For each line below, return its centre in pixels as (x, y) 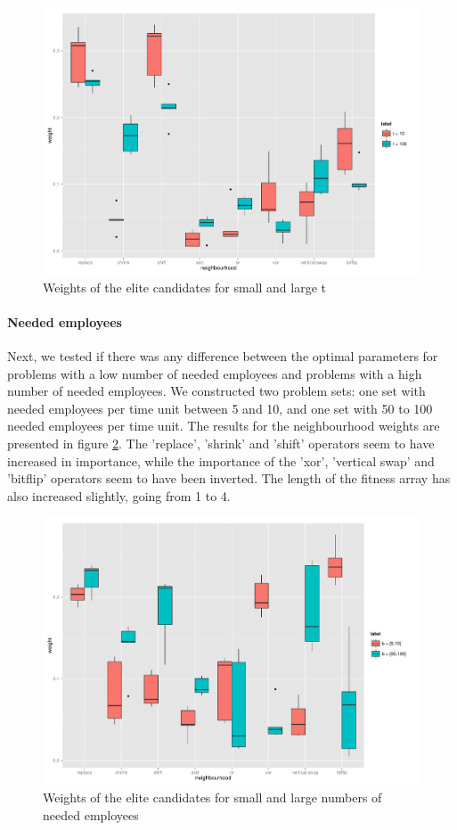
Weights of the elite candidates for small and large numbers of (212, 797)
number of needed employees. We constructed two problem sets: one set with (216, 391)
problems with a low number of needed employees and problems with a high (215, 373)
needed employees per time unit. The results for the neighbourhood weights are (224, 426)
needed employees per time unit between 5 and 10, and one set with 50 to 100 (220, 408)
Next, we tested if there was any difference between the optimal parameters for (223, 356)
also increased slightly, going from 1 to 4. (119, 495)
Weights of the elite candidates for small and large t (185, 287)
